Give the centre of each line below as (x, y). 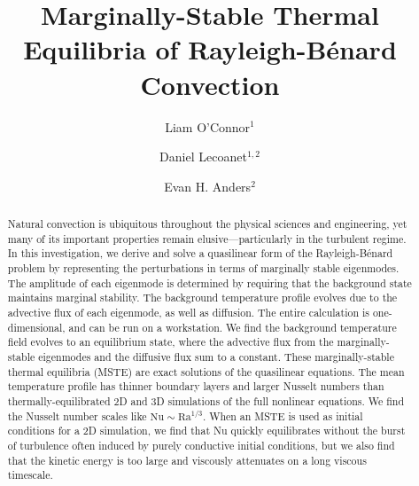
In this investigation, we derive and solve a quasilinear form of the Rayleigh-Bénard (200, 253)
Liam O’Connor (208, 126)
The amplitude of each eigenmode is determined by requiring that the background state (209, 282)
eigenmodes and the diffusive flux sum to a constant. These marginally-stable (216, 356)
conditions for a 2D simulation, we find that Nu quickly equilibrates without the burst (206, 431)
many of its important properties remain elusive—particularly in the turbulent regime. (207, 238)
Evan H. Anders (208, 186)
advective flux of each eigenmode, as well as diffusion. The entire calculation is (188, 313)
